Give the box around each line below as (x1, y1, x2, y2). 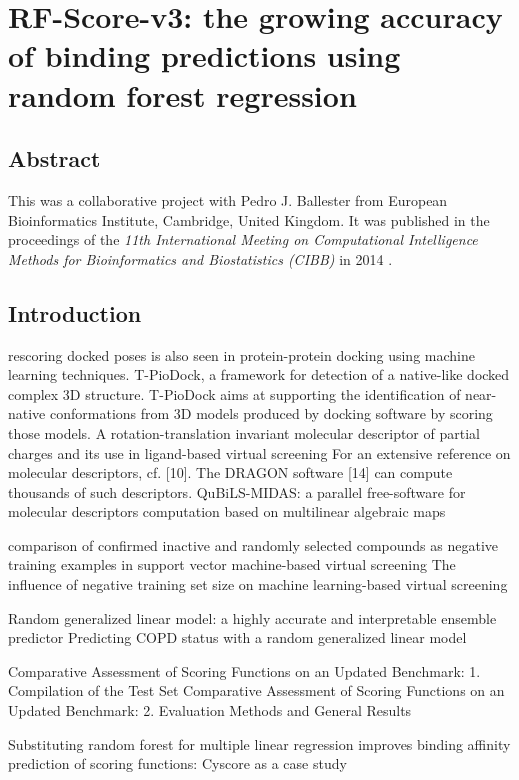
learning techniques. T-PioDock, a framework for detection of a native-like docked (8, 364, 510, 385)
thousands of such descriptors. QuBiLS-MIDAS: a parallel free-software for (8, 481, 466, 502)
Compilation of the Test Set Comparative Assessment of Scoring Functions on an (8, 680, 505, 701)
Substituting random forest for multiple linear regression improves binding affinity (8, 733, 511, 754)
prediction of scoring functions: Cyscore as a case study (8, 753, 347, 774)
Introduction (8, 297, 142, 328)
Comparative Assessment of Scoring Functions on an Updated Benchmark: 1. (8, 660, 481, 681)
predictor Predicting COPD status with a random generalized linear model (8, 627, 467, 648)
